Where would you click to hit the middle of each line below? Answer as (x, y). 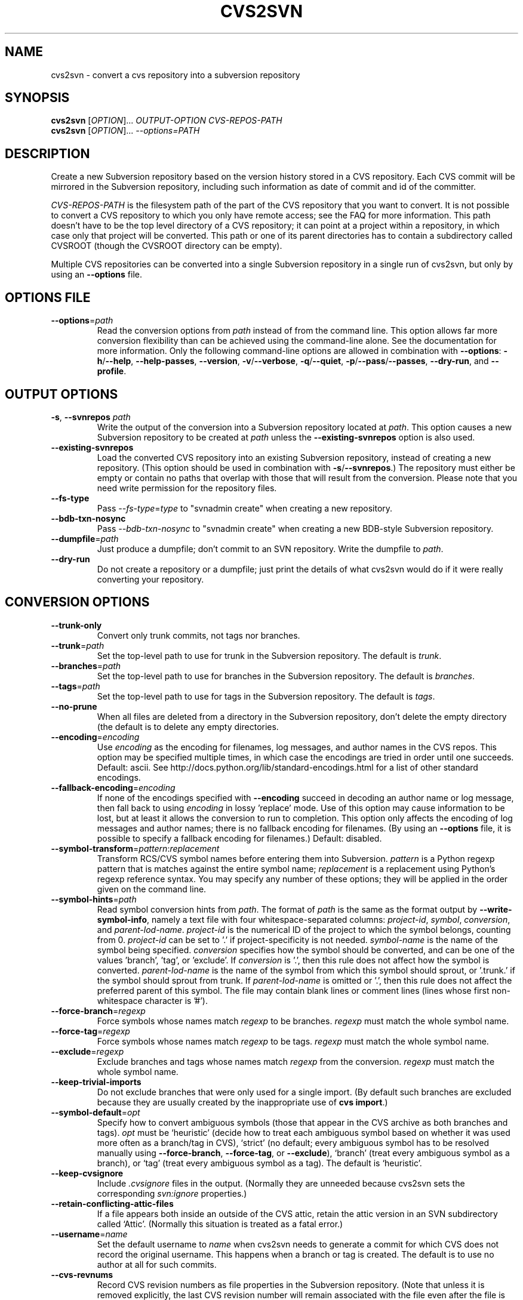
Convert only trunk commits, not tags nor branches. (199, 635)
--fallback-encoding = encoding (113, 787)
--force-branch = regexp (98, 1011)
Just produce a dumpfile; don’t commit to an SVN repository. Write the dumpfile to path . (270, 549)
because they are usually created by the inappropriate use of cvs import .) (242, 1102)
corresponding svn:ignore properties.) (172, 1193)
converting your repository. (150, 579)
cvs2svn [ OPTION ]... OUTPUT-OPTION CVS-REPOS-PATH (167, 121)
